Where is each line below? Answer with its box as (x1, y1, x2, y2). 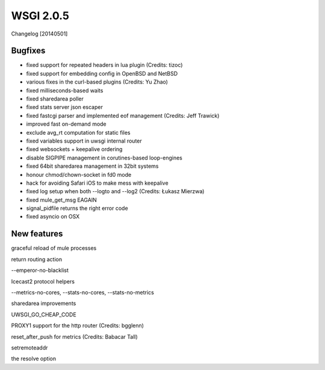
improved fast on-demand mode (26, 120, 107, 128)
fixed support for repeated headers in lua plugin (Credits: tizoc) (26, 61, 183, 69)
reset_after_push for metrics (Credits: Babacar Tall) (11, 333, 138, 340)
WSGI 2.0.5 (11, 9, 69, 22)
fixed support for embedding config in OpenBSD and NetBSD (26, 70, 178, 77)
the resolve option (11, 355, 57, 362)
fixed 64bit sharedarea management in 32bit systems (26, 162, 159, 170)
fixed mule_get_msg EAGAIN (26, 196, 97, 203)
